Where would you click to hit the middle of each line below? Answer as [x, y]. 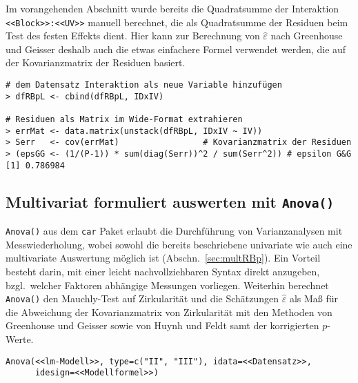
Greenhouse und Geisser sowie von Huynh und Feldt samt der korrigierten [162, 325]
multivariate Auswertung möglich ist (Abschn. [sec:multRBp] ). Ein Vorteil [163, 258]
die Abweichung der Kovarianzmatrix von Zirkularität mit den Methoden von [169, 312]
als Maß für [314, 298]
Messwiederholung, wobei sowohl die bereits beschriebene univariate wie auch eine [179, 244]
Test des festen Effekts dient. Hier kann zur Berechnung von [133, 36]
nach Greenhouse [307, 36]
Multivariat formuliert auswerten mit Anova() [170, 201]
